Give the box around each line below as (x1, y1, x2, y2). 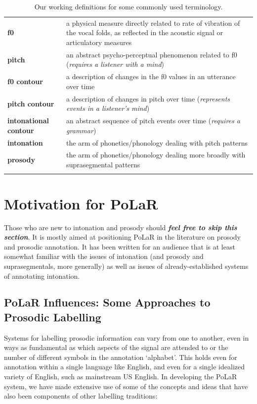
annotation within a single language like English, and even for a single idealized (4, 361, 245, 372)
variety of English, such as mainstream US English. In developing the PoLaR (4, 371, 237, 382)
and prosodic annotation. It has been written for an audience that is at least (4, 241, 235, 252)
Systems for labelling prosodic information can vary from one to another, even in (4, 332, 249, 343)
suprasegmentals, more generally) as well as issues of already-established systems (4, 260, 249, 271)
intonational (7, 115, 49, 126)
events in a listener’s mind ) (66, 103, 150, 113)
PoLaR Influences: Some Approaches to (4, 295, 211, 310)
